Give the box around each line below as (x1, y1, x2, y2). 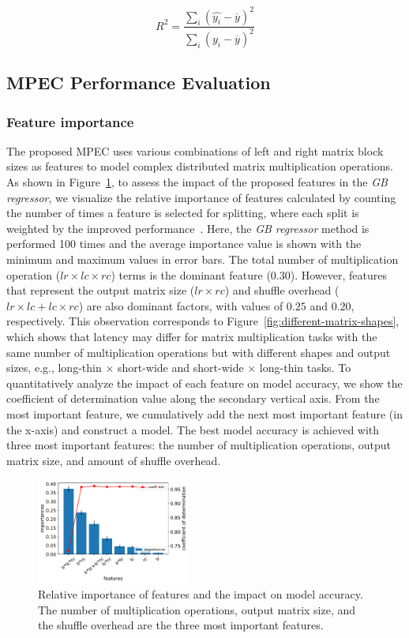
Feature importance (6, 111, 134, 131)
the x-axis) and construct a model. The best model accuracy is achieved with (6, 421, 380, 437)
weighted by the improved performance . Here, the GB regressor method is (6, 220, 370, 236)
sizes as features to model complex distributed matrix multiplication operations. (6, 158, 393, 175)
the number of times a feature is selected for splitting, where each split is (6, 205, 359, 221)
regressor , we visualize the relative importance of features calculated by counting (6, 189, 396, 205)
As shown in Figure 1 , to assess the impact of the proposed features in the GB (6, 174, 388, 190)
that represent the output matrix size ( (6, 282, 195, 298)
